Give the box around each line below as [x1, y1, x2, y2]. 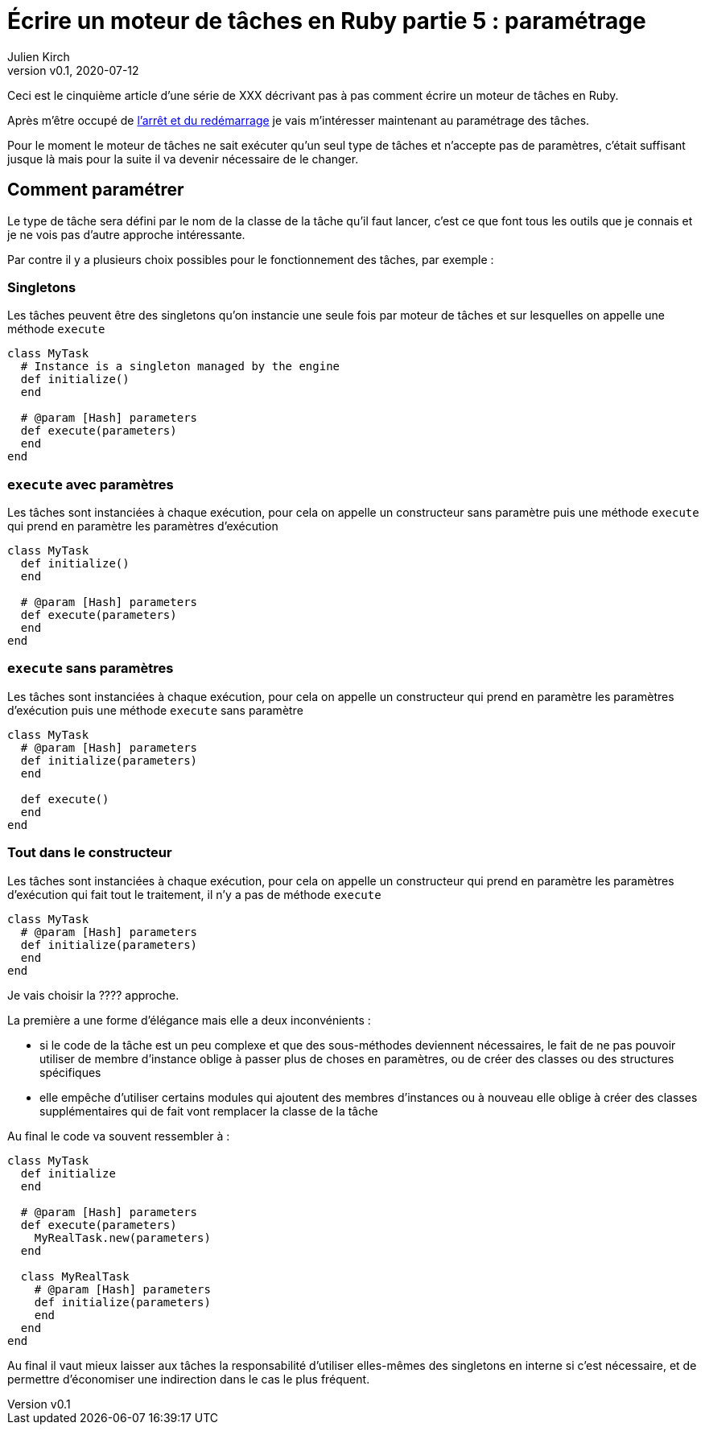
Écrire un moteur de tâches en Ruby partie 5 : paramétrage [7, 7, 646, 35]
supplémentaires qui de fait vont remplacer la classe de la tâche [39, 1103, 378, 1118]
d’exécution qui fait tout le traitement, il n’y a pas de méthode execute [7, 887, 381, 901]
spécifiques [39, 1065, 101, 1079]
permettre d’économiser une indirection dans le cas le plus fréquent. [7, 1371, 370, 1386]
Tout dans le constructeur [7, 844, 172, 861]
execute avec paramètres [7, 476, 174, 493]
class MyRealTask [20, 1269, 130, 1283]
